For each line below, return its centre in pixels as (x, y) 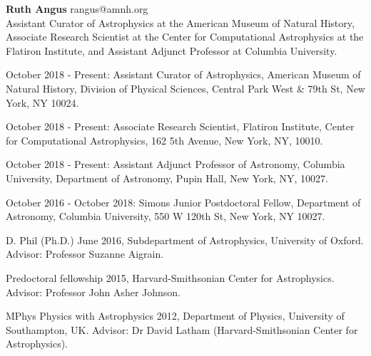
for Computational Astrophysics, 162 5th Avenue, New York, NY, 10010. (164, 140)
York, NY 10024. (42, 102)
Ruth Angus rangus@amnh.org (77, 9)
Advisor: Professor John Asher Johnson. (93, 292)
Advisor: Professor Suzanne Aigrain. (85, 254)
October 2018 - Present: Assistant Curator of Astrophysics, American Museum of (183, 74)
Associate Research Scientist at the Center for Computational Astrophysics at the (185, 37)
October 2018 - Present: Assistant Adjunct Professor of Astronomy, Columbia (176, 164)
